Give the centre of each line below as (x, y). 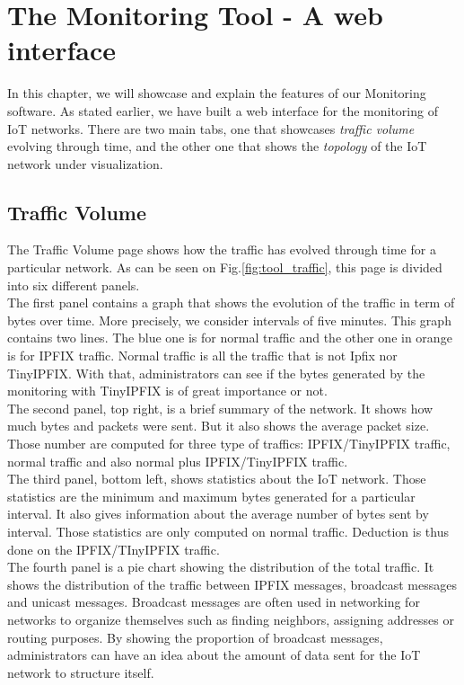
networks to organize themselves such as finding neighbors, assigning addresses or (231, 619)
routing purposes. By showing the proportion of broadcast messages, (195, 637)
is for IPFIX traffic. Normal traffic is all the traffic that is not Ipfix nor (202, 356)
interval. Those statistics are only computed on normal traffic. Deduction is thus (228, 531)
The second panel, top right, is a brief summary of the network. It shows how (220, 408)
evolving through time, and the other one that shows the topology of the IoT (217, 146)
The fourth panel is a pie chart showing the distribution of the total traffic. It (221, 567)
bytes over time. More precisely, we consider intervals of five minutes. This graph (229, 320)
